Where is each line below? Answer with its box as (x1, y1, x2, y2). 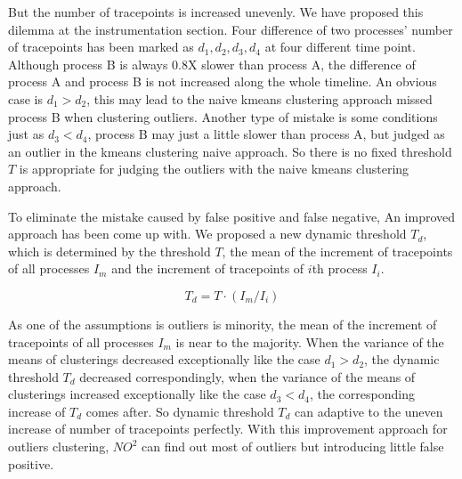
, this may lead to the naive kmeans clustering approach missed (86, 89, 433, 108)
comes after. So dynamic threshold (85, 402, 274, 420)
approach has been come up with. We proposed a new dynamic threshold (8, 224, 407, 243)
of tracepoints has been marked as (8, 37, 194, 56)
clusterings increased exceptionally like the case (8, 385, 266, 403)
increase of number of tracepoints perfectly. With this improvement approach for (8, 419, 448, 438)
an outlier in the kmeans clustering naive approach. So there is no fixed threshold (8, 142, 452, 160)
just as (8, 125, 45, 143)
